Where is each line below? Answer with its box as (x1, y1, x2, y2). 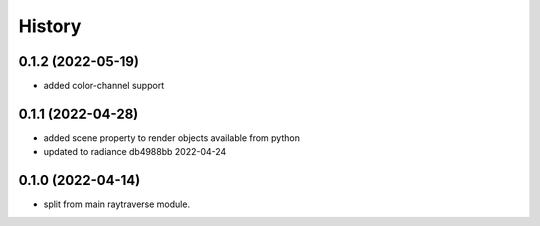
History (18, 15, 82, 37)
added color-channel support (43, 80, 165, 92)
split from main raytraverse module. (43, 198, 190, 210)
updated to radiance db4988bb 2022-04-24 (43, 146, 227, 158)
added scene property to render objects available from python (43, 131, 300, 144)
